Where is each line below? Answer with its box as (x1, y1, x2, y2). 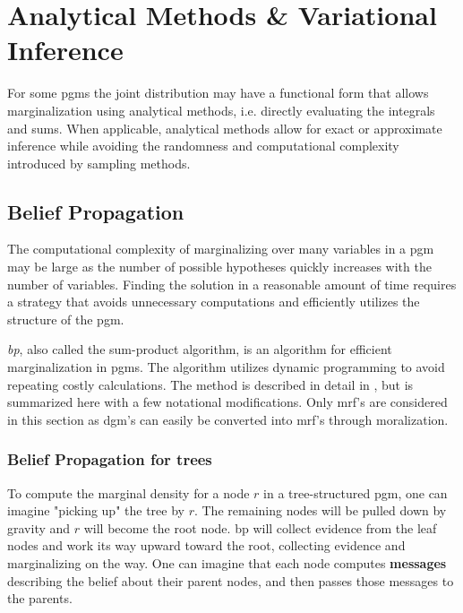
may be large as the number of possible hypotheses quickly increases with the (7, 257, 432, 276)
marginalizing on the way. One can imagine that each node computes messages (7, 554, 447, 573)
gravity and (7, 518, 71, 537)
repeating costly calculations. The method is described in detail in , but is (7, 375, 414, 393)
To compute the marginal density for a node (7, 483, 250, 502)
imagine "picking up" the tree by (7, 501, 184, 520)
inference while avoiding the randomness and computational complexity (7, 136, 399, 155)
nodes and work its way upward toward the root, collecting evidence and (7, 536, 406, 555)
